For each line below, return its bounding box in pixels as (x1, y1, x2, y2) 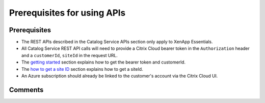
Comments (9, 85, 44, 94)
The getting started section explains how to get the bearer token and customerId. (21, 59, 186, 65)
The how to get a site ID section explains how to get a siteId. (21, 66, 143, 72)
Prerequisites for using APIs (9, 7, 126, 18)
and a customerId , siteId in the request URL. (21, 52, 118, 58)
